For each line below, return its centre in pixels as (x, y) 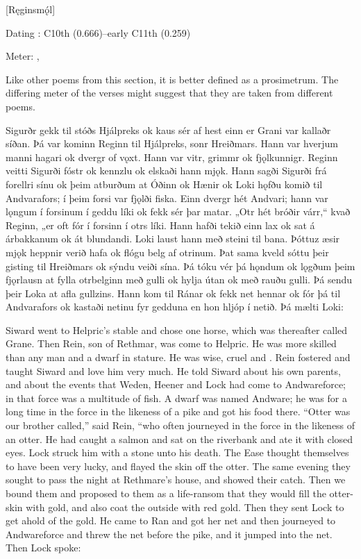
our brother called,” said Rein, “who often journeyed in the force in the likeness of (180, 425)
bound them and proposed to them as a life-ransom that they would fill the (166, 493)
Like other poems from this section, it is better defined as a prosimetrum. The (172, 79)
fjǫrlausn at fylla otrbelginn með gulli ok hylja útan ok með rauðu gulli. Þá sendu (179, 279)
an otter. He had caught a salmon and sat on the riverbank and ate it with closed (179, 439)
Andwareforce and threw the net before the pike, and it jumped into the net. (169, 534)
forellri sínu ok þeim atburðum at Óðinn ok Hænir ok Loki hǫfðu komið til (164, 184)
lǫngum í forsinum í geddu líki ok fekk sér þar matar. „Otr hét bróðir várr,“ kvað (178, 211)
